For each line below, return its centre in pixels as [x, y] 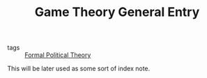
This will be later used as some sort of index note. [79, 69]
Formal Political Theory [58, 55]
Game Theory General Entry [117, 12]
